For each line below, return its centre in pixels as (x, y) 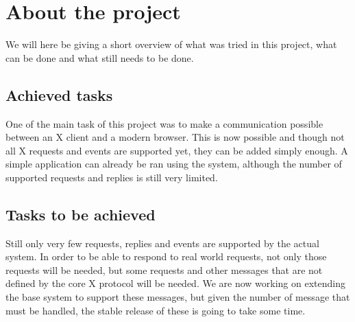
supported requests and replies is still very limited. (112, 177)
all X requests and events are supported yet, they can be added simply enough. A (177, 150)
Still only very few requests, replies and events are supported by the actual (162, 243)
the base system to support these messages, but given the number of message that (178, 297)
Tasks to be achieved (81, 214)
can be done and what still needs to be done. (100, 57)
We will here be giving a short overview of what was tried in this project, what (171, 44)
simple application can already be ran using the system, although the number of (174, 164)
